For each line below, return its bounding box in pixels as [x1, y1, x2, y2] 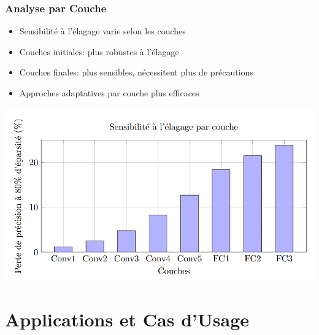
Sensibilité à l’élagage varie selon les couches [19, 25, 186, 37]
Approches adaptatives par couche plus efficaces [19, 87, 199, 99]
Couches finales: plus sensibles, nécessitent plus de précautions [19, 66, 253, 79]
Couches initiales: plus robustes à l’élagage [19, 45, 179, 58]
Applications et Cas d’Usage [5, 306, 249, 331]
